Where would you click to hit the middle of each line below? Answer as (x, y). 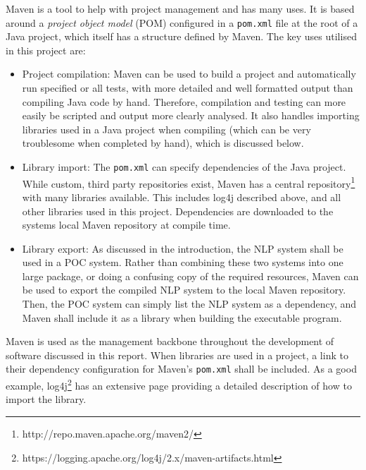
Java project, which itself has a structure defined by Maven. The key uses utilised (181, 36)
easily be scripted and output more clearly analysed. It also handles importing (191, 115)
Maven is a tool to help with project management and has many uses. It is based (180, 8)
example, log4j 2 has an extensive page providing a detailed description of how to (179, 384)
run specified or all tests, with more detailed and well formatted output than (188, 88)
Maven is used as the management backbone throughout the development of (170, 341)
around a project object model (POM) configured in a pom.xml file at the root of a (182, 22)
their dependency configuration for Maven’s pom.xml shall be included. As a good (181, 369)
